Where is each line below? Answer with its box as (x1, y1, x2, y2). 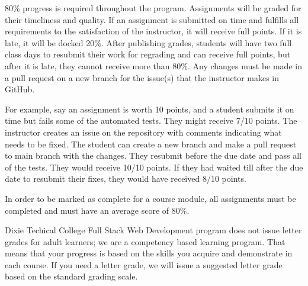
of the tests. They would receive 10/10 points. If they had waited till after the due (5, 160, 303, 173)
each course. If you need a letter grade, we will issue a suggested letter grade (5, 258, 283, 271)
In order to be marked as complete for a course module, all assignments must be (5, 192, 296, 204)
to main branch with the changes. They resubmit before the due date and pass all (5, 149, 301, 162)
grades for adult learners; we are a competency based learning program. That (5, 235, 285, 248)
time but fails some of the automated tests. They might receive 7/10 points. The (5, 114, 297, 127)
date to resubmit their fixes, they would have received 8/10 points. (5, 172, 246, 185)
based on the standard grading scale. (5, 270, 138, 282)
